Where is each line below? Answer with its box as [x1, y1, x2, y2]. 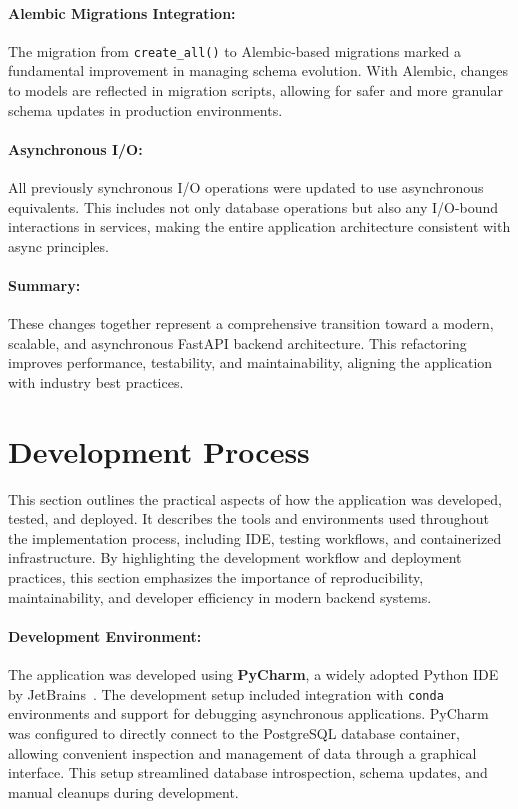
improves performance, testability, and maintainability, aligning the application [8, 352, 493, 373]
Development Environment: [8, 625, 202, 646]
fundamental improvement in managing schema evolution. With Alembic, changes [8, 60, 508, 81]
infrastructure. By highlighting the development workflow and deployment [8, 547, 462, 568]
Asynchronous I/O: [8, 138, 143, 159]
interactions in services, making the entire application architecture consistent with [8, 216, 511, 237]
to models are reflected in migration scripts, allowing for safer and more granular [8, 80, 503, 101]
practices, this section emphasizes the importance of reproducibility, [8, 567, 424, 588]
